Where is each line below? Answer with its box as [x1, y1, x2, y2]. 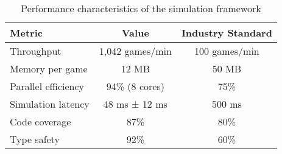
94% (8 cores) [106, 79, 164, 93]
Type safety [10, 132, 60, 146]
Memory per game [10, 61, 88, 75]
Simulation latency [10, 97, 90, 111]
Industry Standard [181, 26, 272, 40]
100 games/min [194, 44, 259, 58]
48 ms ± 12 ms [103, 97, 167, 111]
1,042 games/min [99, 44, 172, 58]
